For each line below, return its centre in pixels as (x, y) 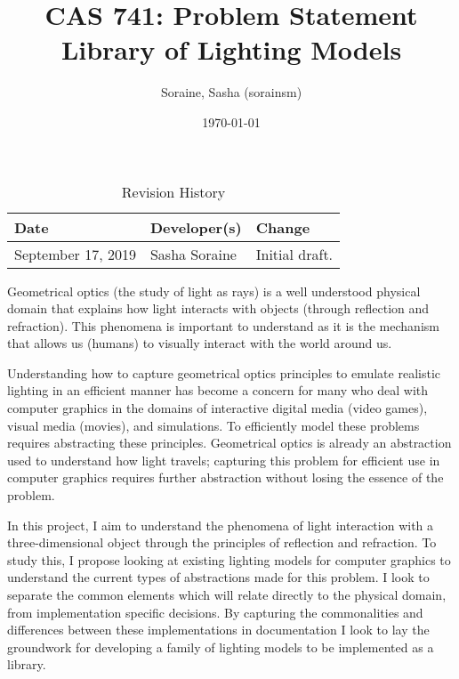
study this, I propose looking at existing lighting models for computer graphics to (229, 559)
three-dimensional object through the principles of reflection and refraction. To (222, 542)
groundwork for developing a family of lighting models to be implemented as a (221, 647)
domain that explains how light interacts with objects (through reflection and (218, 308)
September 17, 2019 (75, 254)
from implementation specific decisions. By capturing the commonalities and (215, 612)
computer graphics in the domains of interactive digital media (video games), (217, 408)
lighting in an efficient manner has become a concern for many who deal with (218, 390)
